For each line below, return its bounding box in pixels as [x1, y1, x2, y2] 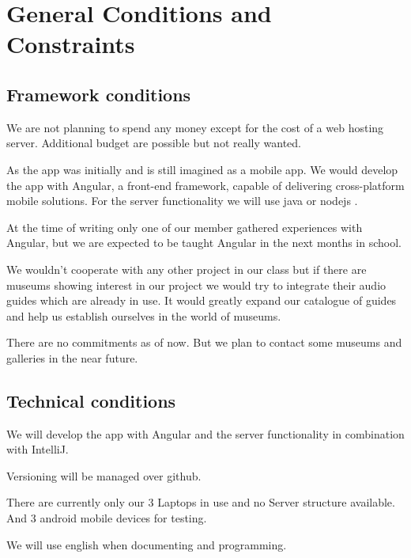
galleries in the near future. [6, 349, 138, 366]
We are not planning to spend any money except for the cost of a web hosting [6, 119, 384, 135]
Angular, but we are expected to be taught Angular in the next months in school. [6, 234, 402, 251]
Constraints [6, 28, 135, 60]
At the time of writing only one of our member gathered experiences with [6, 218, 363, 235]
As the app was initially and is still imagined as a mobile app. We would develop [6, 161, 398, 177]
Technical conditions [6, 388, 176, 412]
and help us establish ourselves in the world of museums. [6, 307, 281, 324]
